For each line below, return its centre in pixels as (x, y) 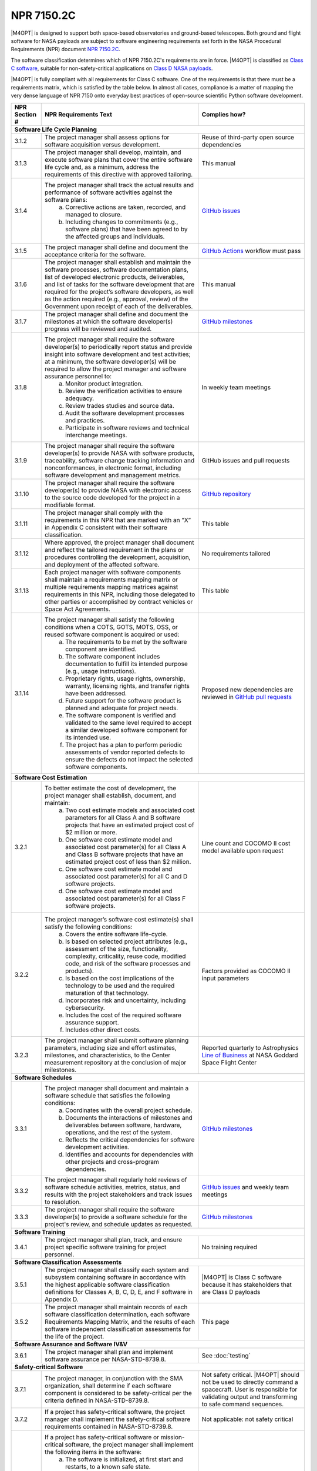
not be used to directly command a (250, 1382)
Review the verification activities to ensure (124, 391)
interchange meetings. (96, 435)
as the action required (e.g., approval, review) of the (117, 299)
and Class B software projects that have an (125, 854)
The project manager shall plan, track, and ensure (114, 1240)
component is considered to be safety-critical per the (118, 1393)
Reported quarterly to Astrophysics (250, 1047)
